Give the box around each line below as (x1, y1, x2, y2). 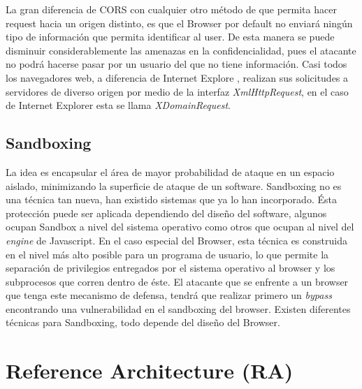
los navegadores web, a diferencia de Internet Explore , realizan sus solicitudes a (6, 70, 349, 85)
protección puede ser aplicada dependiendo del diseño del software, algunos (6, 205, 327, 220)
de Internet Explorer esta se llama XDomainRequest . (6, 98, 231, 112)
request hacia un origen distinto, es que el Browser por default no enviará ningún (6, 15, 353, 30)
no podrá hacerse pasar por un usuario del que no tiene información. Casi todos (6, 57, 347, 71)
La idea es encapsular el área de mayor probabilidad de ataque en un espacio (6, 164, 335, 179)
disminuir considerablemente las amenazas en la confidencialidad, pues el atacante (6, 43, 356, 57)
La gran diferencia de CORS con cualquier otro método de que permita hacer (6, 2, 337, 16)
